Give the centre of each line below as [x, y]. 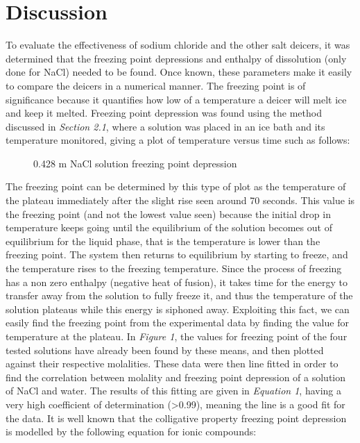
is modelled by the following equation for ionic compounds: [131, 432]
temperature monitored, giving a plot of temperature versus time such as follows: [178, 140]
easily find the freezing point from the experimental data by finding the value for [177, 323]
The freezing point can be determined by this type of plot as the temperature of [176, 186]
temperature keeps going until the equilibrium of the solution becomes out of [169, 227]
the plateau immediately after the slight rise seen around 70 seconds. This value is [180, 200]
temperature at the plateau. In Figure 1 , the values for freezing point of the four [177, 336]
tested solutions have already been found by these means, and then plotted [165, 350]
